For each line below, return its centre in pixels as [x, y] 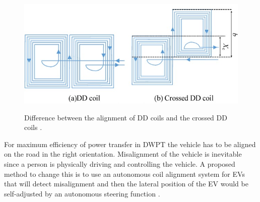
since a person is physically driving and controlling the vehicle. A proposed [120, 164]
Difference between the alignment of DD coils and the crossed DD [126, 117]
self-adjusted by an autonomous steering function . [82, 193]
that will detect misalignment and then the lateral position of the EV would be [126, 184]
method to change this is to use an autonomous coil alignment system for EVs [124, 174]
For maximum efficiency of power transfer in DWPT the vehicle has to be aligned [130, 144]
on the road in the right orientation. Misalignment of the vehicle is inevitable [123, 154]
